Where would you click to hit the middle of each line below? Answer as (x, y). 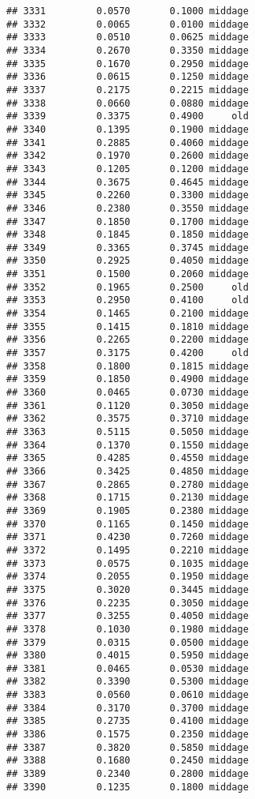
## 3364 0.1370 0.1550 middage (128, 445)
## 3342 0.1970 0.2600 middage (128, 156)
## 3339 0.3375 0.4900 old (128, 116)
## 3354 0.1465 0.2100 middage (128, 314)
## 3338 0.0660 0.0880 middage (128, 103)
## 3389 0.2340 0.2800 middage (128, 774)
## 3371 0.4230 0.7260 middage (128, 537)
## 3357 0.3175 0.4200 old (128, 353)
